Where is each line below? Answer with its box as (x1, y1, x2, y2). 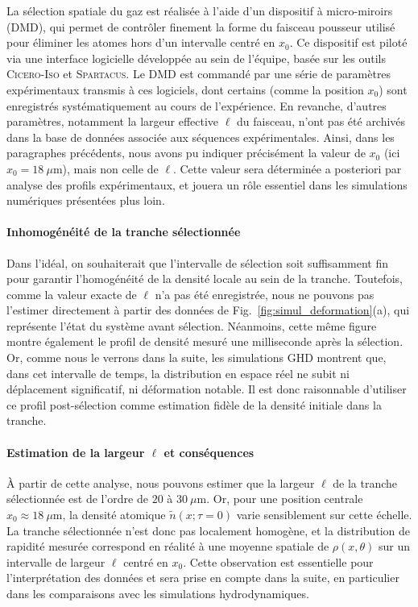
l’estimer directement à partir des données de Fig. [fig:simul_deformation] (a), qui (6, 301, 410, 318)
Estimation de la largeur (6, 443, 145, 460)
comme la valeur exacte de (6, 285, 137, 302)
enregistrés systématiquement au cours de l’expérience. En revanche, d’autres (6, 97, 387, 114)
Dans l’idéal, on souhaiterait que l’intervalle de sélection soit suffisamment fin (6, 254, 388, 271)
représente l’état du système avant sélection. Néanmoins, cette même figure (6, 317, 377, 334)
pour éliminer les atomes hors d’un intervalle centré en (6, 34, 275, 51)
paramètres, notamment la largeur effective (6, 113, 219, 130)
